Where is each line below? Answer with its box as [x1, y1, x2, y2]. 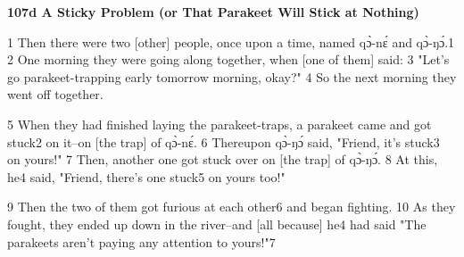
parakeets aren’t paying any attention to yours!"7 [7, 232, 276, 251]
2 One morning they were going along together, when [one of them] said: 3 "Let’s [7, 50, 450, 69]
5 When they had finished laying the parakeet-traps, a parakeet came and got [7, 114, 432, 133]
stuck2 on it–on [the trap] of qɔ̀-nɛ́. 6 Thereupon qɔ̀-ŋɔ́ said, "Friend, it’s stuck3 [7, 132, 440, 151]
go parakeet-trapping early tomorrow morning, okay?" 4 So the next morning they [7, 67, 457, 86]
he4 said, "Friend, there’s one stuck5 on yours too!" [7, 167, 286, 186]
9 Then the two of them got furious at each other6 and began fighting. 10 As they [7, 197, 456, 216]
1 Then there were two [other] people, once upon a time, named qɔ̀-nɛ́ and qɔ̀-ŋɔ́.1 [7, 32, 455, 51]
